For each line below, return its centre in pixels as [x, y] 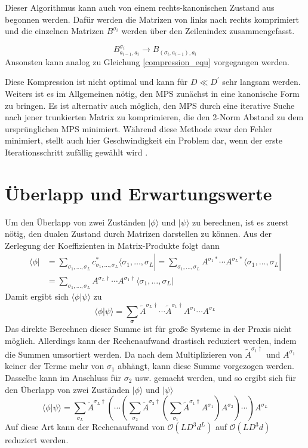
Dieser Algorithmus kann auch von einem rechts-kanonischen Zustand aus [140, 7]
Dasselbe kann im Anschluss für [63, 378]
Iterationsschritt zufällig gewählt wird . [76, 152]
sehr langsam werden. [261, 82]
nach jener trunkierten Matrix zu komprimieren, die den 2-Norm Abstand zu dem [154, 117]
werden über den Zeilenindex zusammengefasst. [208, 31]
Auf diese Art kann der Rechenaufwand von [85, 427]
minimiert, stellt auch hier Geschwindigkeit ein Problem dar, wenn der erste [144, 140]
